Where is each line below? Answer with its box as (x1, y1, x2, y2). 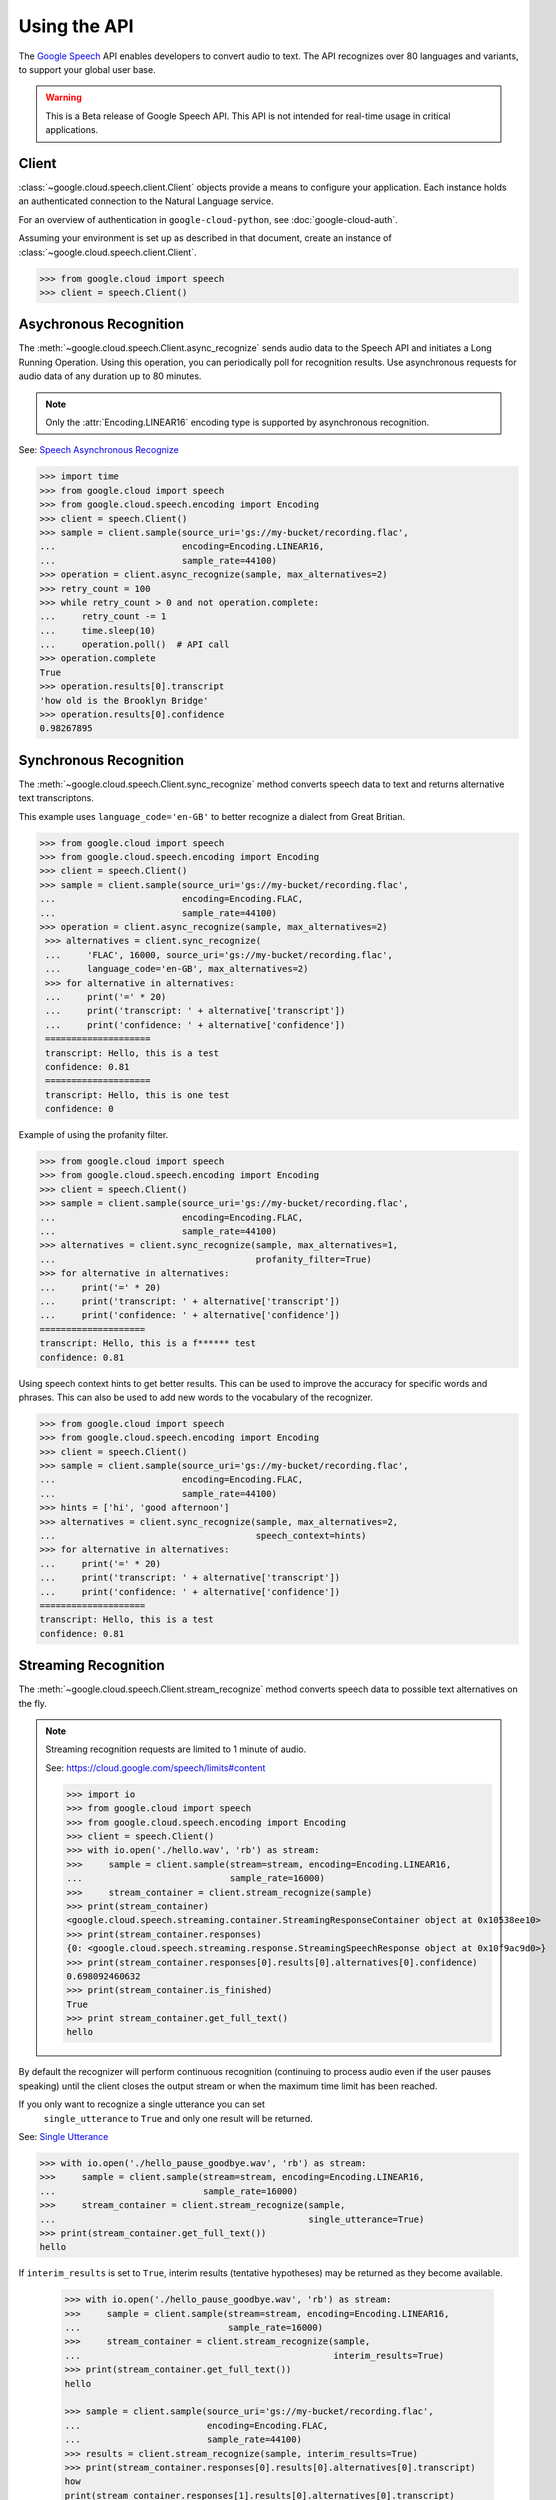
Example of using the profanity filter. (18, 1129, 169, 1141)
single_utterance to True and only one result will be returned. (43, 2112, 314, 2124)
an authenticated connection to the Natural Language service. (18, 195, 274, 207)
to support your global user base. (18, 63, 156, 75)
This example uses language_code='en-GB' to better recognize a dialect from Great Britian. (18, 810, 405, 822)
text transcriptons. (18, 792, 94, 804)
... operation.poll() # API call (39, 639, 230, 650)
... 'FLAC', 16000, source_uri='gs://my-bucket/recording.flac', (45, 949, 394, 960)
